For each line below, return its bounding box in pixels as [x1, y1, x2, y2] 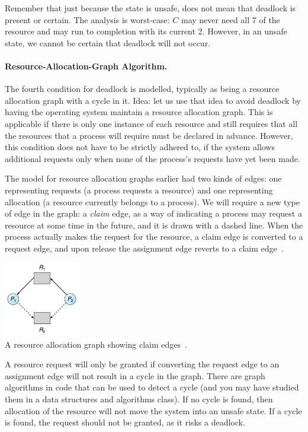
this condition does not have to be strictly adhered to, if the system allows [5, 141, 275, 153]
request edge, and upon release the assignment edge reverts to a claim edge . [5, 242, 284, 254]
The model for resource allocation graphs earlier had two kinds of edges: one [5, 172, 282, 185]
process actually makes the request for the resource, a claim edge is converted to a [5, 230, 303, 243]
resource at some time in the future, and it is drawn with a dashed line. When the [5, 218, 303, 231]
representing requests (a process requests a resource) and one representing [5, 183, 273, 196]
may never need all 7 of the [181, 13, 280, 26]
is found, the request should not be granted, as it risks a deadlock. [5, 416, 245, 428]
